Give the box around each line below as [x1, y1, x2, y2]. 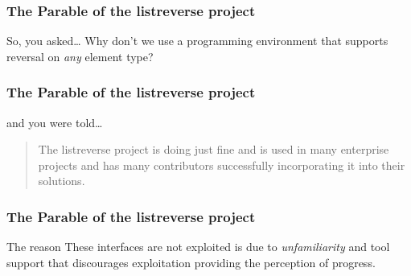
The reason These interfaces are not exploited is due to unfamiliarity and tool [6, 238, 390, 255]
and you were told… [6, 113, 103, 130]
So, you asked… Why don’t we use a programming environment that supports [6, 32, 388, 49]
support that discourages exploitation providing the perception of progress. [6, 253, 376, 270]
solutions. [38, 172, 85, 189]
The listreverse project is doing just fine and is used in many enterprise [38, 141, 389, 158]
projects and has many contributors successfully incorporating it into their [38, 156, 405, 173]
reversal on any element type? [6, 47, 154, 64]
